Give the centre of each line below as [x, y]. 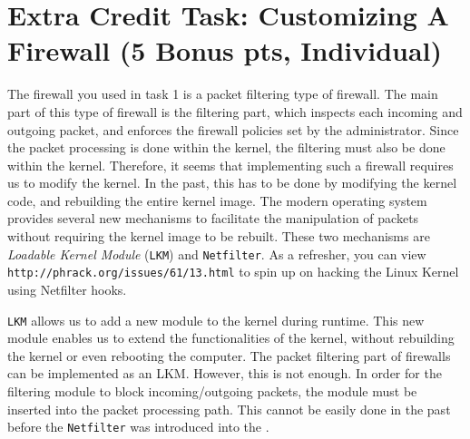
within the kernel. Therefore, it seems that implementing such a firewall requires [230, 165]
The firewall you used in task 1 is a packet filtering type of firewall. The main [223, 94]
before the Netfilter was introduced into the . [138, 427]
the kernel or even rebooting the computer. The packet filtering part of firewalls [229, 355]
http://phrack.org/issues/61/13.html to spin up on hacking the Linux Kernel [233, 272]
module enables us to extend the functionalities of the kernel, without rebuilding [231, 338]
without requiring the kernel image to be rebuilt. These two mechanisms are [219, 236]
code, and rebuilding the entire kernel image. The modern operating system [217, 200]
